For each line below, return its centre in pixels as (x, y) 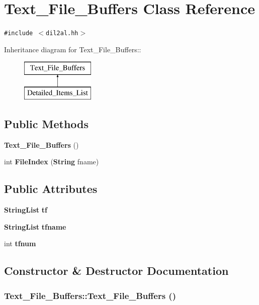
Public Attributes (51, 189)
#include (19, 33)
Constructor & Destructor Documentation (116, 271)
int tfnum (20, 243)
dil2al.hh (62, 33)
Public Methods (47, 123)
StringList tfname (35, 226)
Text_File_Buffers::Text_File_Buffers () (90, 295)
